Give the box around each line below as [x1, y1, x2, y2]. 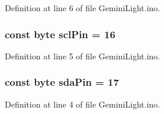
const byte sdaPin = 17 [5, 75, 119, 89]
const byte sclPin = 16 [5, 26, 115, 41]
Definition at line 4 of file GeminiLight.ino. [5, 98, 160, 110]
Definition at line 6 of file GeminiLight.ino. [5, 2, 160, 14]
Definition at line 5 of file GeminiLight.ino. [5, 49, 160, 62]
